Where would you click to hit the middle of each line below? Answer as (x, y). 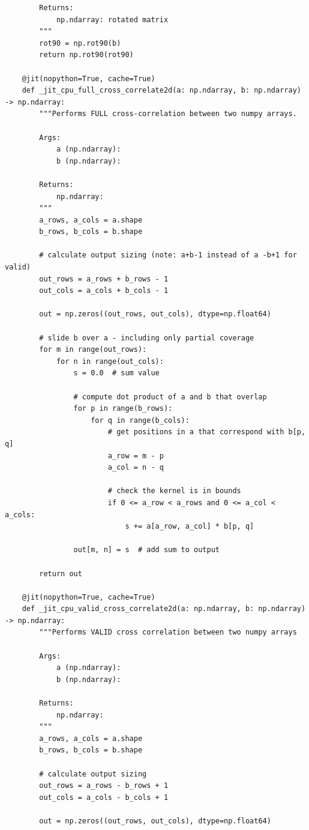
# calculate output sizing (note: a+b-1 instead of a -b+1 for (168, 255)
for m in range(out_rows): (93, 350)
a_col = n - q (136, 468)
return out (61, 573)
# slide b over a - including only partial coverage (147, 338)
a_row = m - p (136, 456)
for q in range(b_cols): (140, 420)
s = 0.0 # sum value (116, 373)
